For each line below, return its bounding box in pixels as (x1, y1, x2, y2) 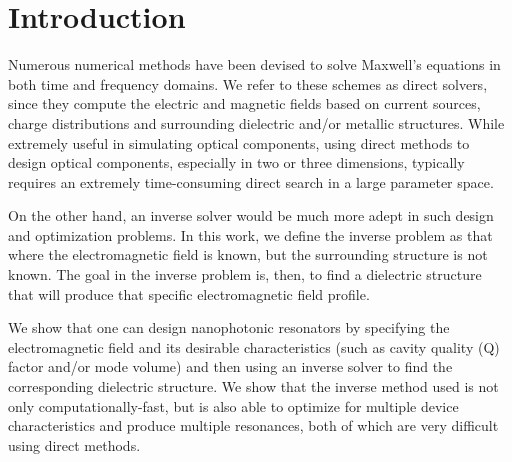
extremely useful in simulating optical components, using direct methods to (8, 132, 470, 153)
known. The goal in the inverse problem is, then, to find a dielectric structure (8, 264, 482, 285)
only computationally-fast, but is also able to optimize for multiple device (8, 395, 459, 416)
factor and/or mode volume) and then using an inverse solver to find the (8, 356, 453, 377)
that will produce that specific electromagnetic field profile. (8, 283, 370, 304)
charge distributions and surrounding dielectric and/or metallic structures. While (8, 112, 505, 133)
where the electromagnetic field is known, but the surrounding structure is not (8, 244, 488, 265)
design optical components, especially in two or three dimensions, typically (8, 152, 465, 173)
